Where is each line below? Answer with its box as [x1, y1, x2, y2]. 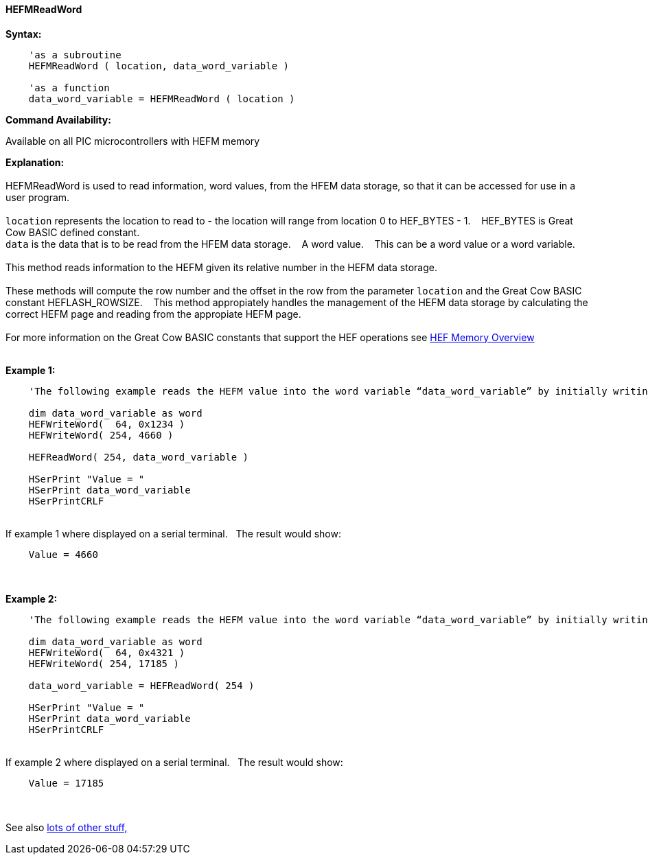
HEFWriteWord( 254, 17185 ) [28, 658, 179, 669]
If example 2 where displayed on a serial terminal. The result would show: [5, 756, 343, 768]
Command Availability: [5, 113, 111, 126]
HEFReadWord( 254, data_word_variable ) [28, 451, 249, 463]
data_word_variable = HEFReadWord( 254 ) [28, 679, 255, 691]
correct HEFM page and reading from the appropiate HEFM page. [5, 307, 301, 320]
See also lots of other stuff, [5, 821, 128, 833]
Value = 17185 [28, 777, 104, 789]
